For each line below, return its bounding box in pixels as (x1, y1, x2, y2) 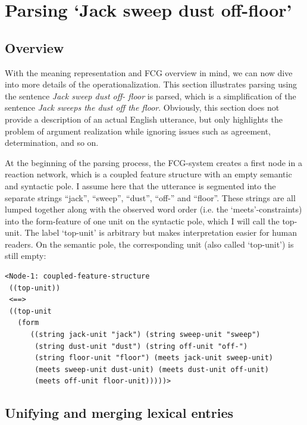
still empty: (5, 249, 46, 262)
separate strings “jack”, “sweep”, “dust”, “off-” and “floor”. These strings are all (5, 191, 296, 204)
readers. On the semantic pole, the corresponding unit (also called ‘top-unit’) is (5, 237, 294, 250)
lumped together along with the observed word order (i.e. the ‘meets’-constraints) (5, 203, 302, 215)
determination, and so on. (5, 136, 99, 149)
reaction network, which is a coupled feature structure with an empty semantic (5, 168, 292, 180)
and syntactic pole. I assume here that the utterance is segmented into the (5, 179, 276, 192)
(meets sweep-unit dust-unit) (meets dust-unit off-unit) (35, 365, 269, 374)
